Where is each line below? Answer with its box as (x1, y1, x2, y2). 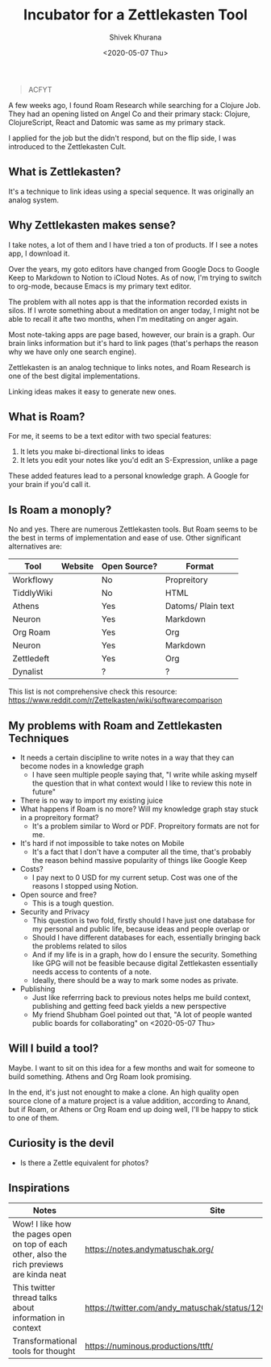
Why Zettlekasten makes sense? (8, 219, 176, 232)
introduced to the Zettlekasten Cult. (8, 141, 127, 151)
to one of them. (8, 1113, 60, 1123)
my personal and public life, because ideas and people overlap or (31, 924, 250, 933)
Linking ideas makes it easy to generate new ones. (8, 386, 177, 396)
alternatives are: (8, 542, 62, 552)
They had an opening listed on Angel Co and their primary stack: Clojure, (8, 109, 251, 119)
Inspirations (8, 1182, 70, 1195)
